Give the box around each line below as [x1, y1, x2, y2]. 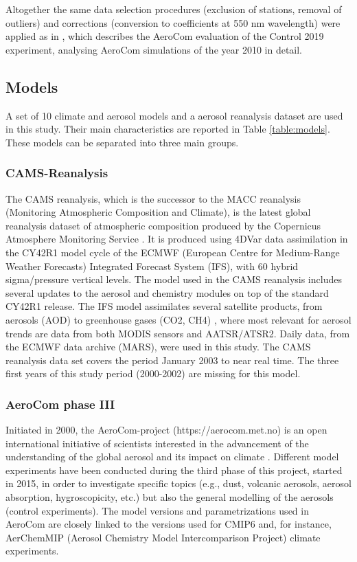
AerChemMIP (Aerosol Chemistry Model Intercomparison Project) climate [5, 530, 321, 544]
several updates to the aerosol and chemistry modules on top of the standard [5, 285, 329, 300]
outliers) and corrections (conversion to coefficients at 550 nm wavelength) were [5, 15, 341, 30]
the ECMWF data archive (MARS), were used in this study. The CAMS [5, 339, 311, 354]
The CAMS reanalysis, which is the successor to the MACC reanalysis [5, 191, 301, 205]
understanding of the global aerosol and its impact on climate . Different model [5, 449, 339, 464]
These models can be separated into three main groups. [5, 135, 239, 149]
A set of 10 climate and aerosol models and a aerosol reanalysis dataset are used [5, 108, 343, 122]
